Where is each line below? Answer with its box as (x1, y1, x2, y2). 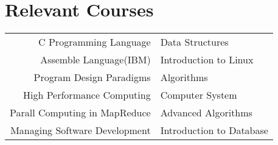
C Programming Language (38, 34, 151, 49)
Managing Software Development (10, 122, 151, 137)
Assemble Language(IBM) (40, 52, 151, 66)
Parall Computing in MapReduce (10, 105, 151, 119)
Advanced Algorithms (160, 105, 252, 119)
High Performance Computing (23, 87, 151, 102)
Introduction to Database (160, 122, 268, 137)
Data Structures (160, 34, 229, 49)
